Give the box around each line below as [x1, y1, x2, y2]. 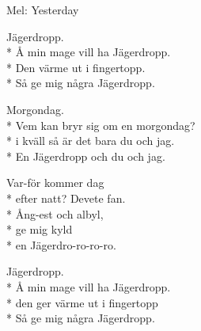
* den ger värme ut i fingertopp [6, 294, 158, 310]
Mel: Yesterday [6, 2, 79, 17]
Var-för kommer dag [6, 174, 104, 191]
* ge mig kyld [6, 221, 73, 238]
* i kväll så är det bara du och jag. [6, 132, 175, 149]
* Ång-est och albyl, [6, 205, 104, 222]
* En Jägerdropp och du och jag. [6, 147, 165, 164]
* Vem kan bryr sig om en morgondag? [6, 116, 195, 133]
